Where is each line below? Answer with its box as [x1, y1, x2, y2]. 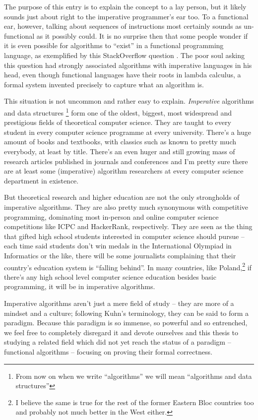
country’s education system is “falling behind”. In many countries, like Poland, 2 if [4, 260, 252, 272]
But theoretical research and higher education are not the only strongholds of [4, 192, 240, 202]
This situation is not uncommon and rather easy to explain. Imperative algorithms [4, 96, 254, 106]
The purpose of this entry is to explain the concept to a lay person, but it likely [4, 1, 247, 11]
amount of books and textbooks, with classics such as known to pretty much [4, 136, 237, 147]
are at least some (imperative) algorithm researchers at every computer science [4, 166, 244, 176]
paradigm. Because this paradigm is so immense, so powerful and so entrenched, [4, 317, 248, 328]
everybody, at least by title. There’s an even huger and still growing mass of [4, 146, 235, 156]
